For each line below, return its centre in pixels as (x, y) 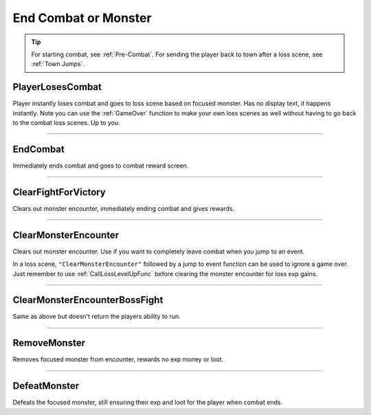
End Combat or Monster (82, 18)
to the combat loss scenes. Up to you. (66, 123)
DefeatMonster (46, 386)
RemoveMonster (49, 343)
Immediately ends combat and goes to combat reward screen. (101, 166)
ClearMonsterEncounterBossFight (88, 300)
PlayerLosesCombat (57, 87)
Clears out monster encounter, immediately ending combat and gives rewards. (124, 208)
